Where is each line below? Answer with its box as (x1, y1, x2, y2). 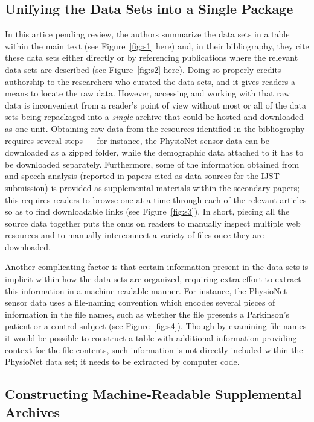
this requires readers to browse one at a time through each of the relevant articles (5, 193, 307, 206)
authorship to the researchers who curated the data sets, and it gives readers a (5, 75, 296, 87)
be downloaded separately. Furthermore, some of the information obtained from (5, 157, 300, 170)
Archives (5, 402, 60, 421)
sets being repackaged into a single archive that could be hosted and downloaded (5, 110, 304, 123)
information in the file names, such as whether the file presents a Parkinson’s (5, 307, 290, 320)
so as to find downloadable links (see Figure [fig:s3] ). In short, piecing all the (5, 205, 290, 218)
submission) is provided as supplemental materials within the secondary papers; (5, 181, 300, 194)
